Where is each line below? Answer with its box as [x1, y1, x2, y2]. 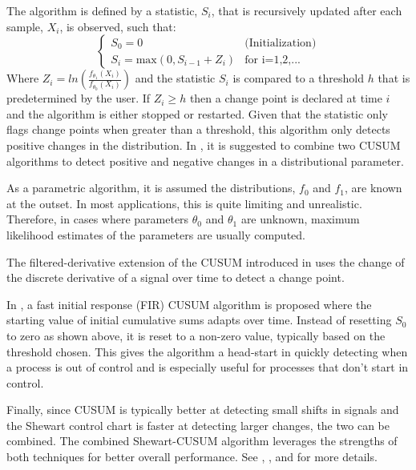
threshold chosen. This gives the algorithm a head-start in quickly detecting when [6, 343, 408, 360]
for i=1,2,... [244, 54, 301, 66]
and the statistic [135, 70, 216, 86]
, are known [345, 179, 402, 196]
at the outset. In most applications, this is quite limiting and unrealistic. [6, 195, 362, 211]
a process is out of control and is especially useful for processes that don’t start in [6, 359, 409, 376]
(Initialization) [244, 37, 317, 49]
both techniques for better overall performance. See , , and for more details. [6, 448, 378, 465]
